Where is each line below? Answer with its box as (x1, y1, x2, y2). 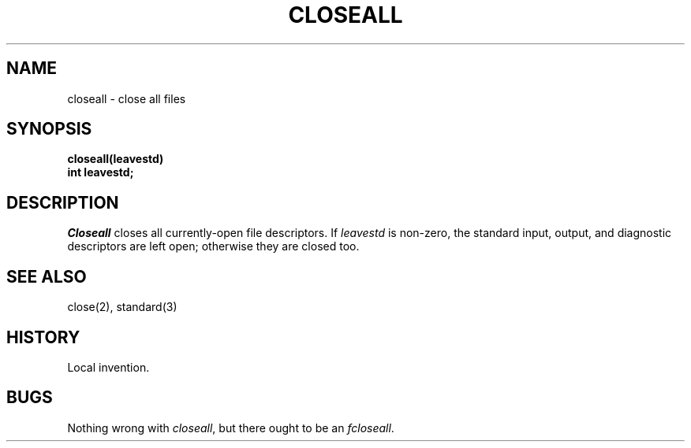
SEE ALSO (6, 266, 87, 287)
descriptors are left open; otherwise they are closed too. (67, 239, 360, 254)
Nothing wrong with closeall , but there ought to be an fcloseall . (67, 420, 394, 435)
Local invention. (67, 360, 150, 374)
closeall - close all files (67, 91, 186, 106)
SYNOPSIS (6, 119, 92, 139)
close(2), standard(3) (67, 300, 177, 314)
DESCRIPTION (6, 192, 119, 213)
